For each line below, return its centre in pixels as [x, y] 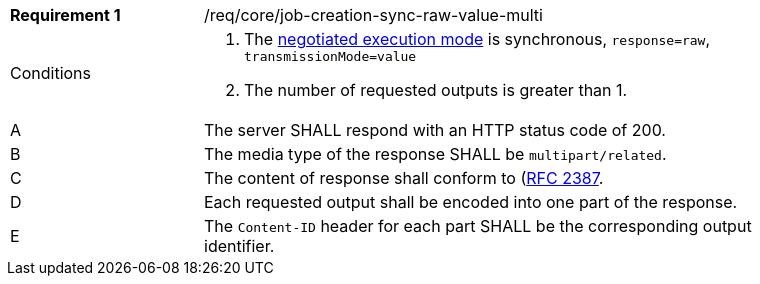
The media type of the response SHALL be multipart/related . [435, 154]
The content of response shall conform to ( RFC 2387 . [404, 178]
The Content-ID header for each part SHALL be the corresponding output [478, 226]
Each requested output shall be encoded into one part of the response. [471, 202]
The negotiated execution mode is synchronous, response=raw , [477, 39]
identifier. [239, 246]
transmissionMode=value [330, 56]
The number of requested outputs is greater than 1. [436, 90]
